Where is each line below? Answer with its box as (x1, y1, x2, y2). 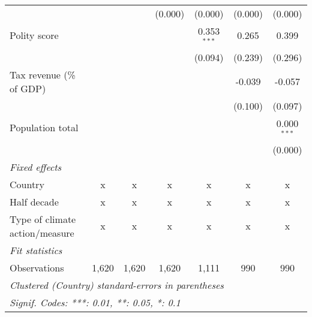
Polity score (10, 28, 59, 43)
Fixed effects (10, 159, 62, 174)
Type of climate (10, 212, 76, 226)
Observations (10, 260, 64, 274)
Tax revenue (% (10, 67, 76, 81)
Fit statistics (10, 243, 62, 257)
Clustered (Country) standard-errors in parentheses (10, 277, 224, 292)
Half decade (10, 194, 59, 209)
